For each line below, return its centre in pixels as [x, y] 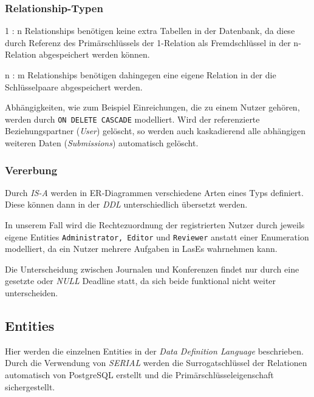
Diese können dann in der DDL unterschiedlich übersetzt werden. [126, 204]
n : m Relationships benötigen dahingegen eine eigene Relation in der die [141, 75]
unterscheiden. [32, 293]
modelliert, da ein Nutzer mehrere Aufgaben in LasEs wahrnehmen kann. [141, 249]
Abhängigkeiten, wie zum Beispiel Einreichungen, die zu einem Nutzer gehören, [152, 107]
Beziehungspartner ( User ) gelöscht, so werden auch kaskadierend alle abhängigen [155, 131]
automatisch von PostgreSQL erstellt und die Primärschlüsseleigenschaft [139, 375]
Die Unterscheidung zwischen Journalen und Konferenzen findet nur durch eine [152, 269]
